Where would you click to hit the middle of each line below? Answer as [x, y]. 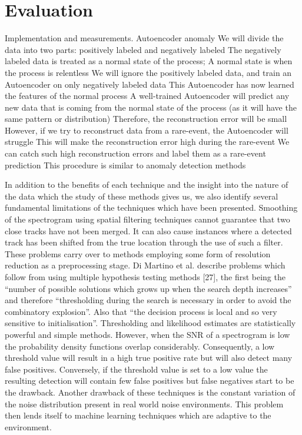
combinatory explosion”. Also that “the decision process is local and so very [141, 311]
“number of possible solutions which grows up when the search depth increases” [148, 288]
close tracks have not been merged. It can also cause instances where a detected [148, 230]
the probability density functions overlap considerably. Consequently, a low [140, 346]
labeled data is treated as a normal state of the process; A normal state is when [149, 61]
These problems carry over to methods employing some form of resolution [138, 253]
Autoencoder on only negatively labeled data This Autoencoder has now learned [150, 84]
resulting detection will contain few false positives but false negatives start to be [150, 381]
